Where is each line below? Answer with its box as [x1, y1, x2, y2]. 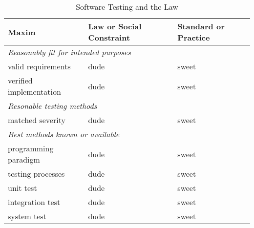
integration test [8, 196, 61, 207]
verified [8, 75, 33, 86]
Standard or [177, 21, 225, 32]
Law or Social [88, 21, 142, 32]
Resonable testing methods [8, 100, 97, 111]
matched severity [8, 114, 65, 125]
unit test [8, 182, 37, 193]
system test [8, 210, 46, 222]
